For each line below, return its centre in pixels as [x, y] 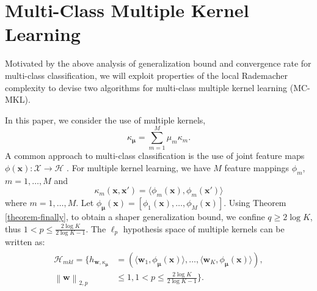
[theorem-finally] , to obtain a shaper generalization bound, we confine [135, 216]
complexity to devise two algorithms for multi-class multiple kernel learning [146, 87]
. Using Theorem [255, 203]
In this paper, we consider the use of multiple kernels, [105, 120]
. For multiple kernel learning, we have [139, 168]
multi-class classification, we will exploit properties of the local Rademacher [147, 75]
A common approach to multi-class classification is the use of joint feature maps [155, 156]
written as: [25, 242]
